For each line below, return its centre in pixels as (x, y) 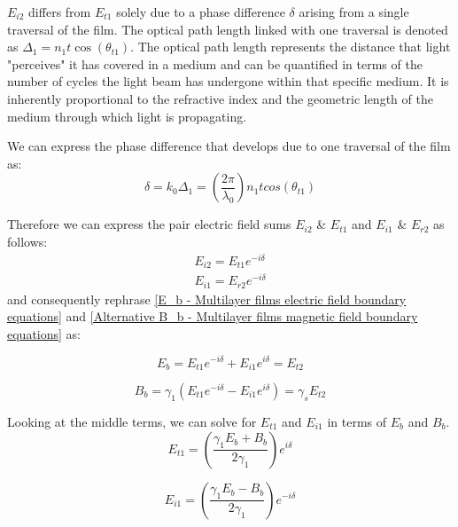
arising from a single (354, 12)
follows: (27, 241)
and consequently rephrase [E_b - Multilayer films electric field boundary (207, 299)
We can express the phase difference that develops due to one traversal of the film (229, 146)
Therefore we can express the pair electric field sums (149, 224)
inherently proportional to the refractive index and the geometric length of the (220, 98)
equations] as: (44, 333)
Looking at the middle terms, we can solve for (132, 421)
